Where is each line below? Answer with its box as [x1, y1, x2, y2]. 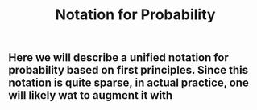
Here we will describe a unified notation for [8, 51, 230, 65]
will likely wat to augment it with [8, 88, 173, 102]
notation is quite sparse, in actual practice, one [8, 76, 250, 90]
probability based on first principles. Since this [8, 63, 248, 77]
